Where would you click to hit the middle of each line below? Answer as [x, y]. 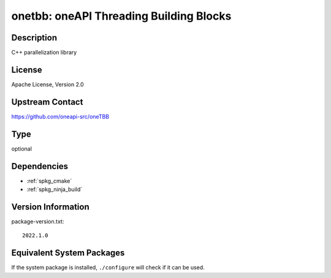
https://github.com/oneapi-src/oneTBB [60, 116]
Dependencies [40, 166]
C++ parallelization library [44, 53]
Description [34, 38]
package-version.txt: [38, 221]
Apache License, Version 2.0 [48, 84]
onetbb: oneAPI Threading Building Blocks [121, 16]
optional [21, 148]
